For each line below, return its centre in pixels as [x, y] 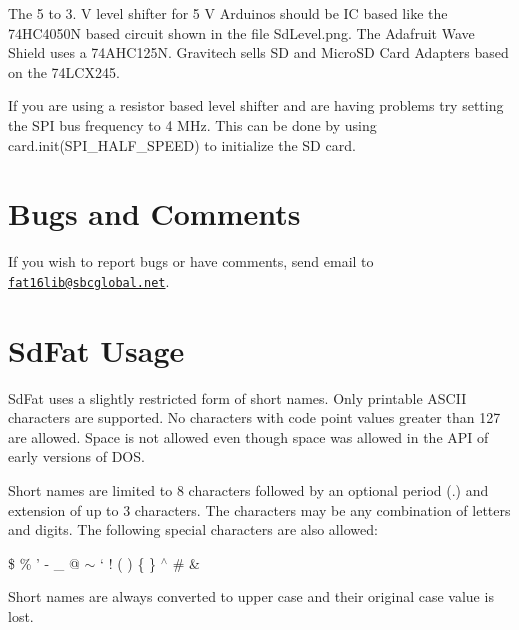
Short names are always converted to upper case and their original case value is [251, 596]
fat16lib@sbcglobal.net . [89, 280]
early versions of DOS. [76, 456]
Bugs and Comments [154, 213]
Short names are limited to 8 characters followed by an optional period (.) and [248, 490]
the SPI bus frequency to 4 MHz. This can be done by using [192, 124]
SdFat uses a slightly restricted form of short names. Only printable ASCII [237, 397]
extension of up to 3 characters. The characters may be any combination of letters [259, 509]
